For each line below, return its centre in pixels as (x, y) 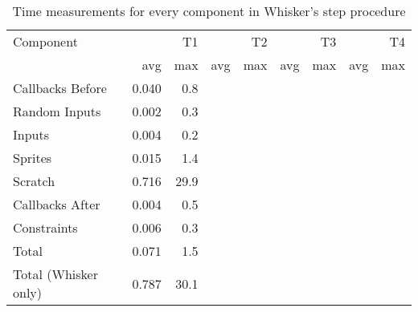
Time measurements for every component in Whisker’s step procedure (209, 11)
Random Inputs (57, 111)
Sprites (33, 158)
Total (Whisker (55, 274)
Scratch (34, 181)
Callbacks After (57, 204)
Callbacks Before (60, 88)
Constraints (45, 227)
